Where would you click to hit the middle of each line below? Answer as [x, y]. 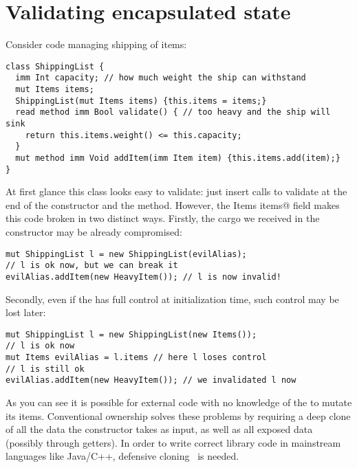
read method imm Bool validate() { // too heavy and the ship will [173, 112]
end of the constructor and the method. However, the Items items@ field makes [173, 204]
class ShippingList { [55, 66]
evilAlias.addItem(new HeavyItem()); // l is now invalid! [143, 277]
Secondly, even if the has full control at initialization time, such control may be [172, 299]
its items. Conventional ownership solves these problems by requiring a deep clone [178, 415]
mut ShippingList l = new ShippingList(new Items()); [131, 334]
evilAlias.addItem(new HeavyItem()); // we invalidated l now [151, 380]
